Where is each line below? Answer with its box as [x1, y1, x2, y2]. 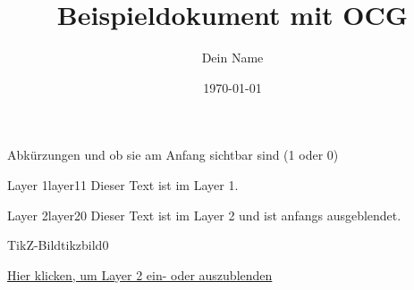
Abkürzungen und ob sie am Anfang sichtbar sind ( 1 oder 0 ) [7, 145, 339, 164]
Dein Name [201, 48, 264, 67]
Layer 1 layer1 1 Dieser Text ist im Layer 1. [7, 175, 239, 194]
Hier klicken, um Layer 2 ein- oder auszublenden [7, 265, 273, 284]
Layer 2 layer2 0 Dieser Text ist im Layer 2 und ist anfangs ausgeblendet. [7, 205, 401, 224]
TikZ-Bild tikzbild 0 [7, 236, 109, 254]
